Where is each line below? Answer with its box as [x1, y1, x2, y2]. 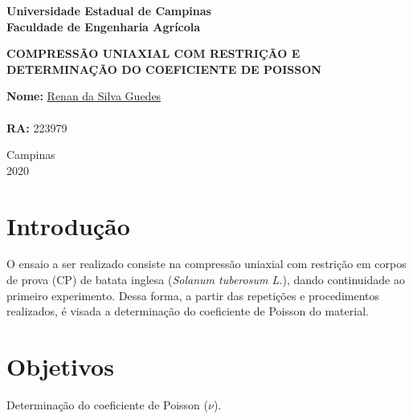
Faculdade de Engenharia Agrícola [6, 18, 201, 35]
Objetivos [6, 350, 114, 383]
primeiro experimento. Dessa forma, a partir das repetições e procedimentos [6, 287, 380, 303]
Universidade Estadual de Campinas [6, 2, 211, 18]
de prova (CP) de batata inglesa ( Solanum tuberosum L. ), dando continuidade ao [6, 271, 405, 288]
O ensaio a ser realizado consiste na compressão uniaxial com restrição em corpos [6, 255, 407, 272]
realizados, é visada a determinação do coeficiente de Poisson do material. [6, 303, 369, 319]
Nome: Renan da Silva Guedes [6, 87, 162, 104]
